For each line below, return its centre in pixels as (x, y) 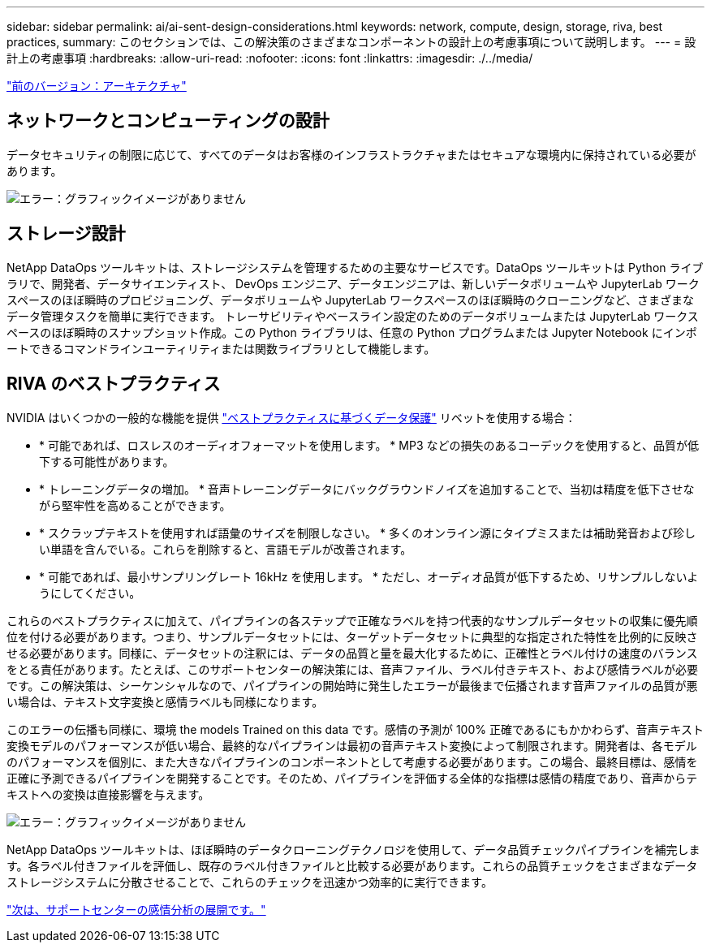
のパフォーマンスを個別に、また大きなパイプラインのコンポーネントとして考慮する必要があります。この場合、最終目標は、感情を (352, 761)
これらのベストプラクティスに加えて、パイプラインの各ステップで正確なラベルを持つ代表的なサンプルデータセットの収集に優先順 (352, 620)
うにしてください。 (90, 593)
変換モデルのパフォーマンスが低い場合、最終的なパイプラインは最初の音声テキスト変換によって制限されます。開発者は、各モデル (352, 745)
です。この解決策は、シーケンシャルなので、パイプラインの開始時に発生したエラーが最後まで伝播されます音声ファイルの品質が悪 (352, 685)
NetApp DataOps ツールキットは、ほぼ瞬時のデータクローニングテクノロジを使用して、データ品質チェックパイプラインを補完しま (353, 849)
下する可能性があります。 (107, 461)
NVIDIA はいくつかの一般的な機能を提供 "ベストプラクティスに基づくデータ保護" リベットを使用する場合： (291, 417)
